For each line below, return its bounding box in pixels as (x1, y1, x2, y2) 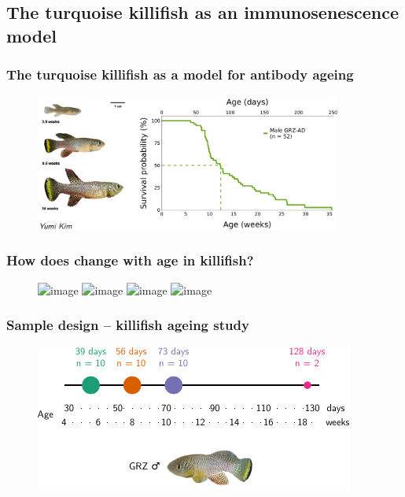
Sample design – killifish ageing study (6, 315, 249, 335)
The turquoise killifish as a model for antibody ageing (6, 65, 354, 84)
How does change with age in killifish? (6, 250, 254, 270)
